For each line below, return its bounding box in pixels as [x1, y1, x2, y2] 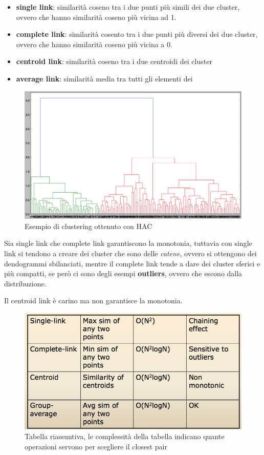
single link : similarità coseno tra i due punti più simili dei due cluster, [16, 2, 240, 12]
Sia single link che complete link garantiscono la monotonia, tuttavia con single [4, 238, 252, 249]
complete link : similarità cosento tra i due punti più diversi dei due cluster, [16, 29, 258, 39]
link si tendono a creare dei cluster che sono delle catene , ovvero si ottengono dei [4, 248, 257, 259]
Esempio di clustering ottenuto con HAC [25, 220, 152, 231]
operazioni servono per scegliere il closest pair [25, 441, 167, 451]
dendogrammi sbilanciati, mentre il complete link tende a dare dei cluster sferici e [4, 258, 260, 268]
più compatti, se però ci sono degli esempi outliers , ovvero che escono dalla [4, 268, 243, 279]
